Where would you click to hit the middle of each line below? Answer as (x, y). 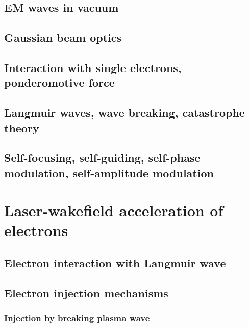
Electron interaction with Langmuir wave (115, 263)
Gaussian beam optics (63, 38)
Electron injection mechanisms (86, 293)
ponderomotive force (59, 83)
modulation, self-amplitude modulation (109, 172)
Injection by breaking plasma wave (77, 318)
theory (22, 127)
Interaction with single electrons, (93, 67)
